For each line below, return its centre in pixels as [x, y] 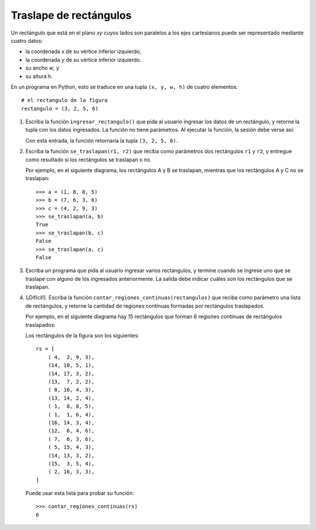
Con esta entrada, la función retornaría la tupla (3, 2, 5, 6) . [102, 140]
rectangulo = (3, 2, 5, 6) [60, 109]
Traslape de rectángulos [71, 15]
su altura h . [39, 76]
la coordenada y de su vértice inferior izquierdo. [83, 60]
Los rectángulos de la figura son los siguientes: [83, 336]
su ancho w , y [42, 68]
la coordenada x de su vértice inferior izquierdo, [83, 51]
